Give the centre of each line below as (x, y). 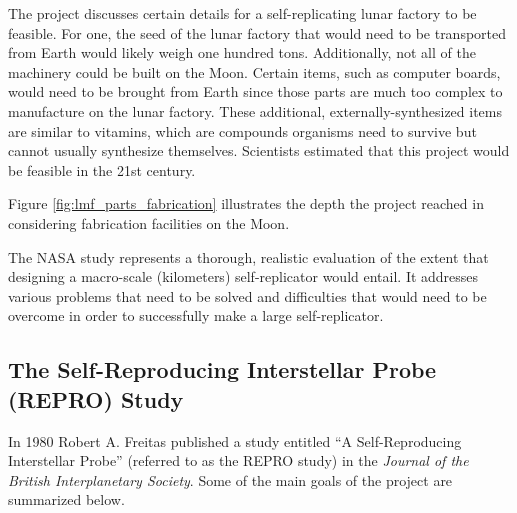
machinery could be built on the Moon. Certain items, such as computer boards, (254, 71)
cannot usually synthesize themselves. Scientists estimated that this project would (259, 150)
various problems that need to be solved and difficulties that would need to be (247, 295)
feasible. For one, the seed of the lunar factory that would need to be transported (257, 32)
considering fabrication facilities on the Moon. (149, 222)
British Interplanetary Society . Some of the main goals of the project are (230, 479)
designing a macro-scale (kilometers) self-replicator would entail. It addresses (243, 276)
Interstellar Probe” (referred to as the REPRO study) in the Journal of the (238, 460)
